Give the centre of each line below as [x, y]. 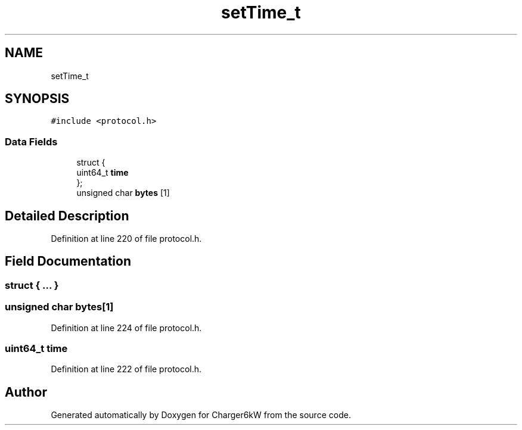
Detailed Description [67, 216]
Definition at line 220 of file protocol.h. [126, 239]
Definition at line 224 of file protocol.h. [126, 328]
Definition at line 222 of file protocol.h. [126, 369]
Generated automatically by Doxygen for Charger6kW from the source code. [201, 415]
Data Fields [31, 141]
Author [26, 392]
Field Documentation [68, 261]
